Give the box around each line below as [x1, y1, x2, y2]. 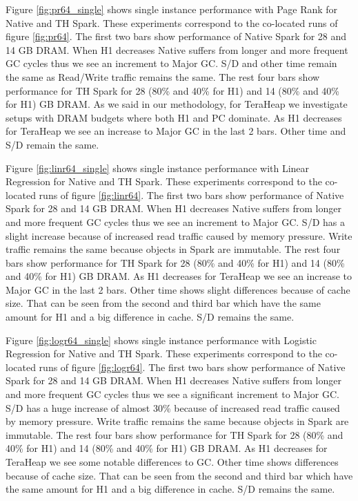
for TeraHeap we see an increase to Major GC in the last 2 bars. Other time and [6, 124, 346, 138]
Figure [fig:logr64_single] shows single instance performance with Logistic [6, 332, 317, 347]
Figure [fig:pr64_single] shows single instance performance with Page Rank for [6, 2, 338, 16]
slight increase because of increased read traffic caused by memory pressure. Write [6, 228, 352, 243]
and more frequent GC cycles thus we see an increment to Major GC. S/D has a [6, 214, 345, 229]
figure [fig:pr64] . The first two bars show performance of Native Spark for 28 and [6, 29, 347, 44]
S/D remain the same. [6, 137, 99, 151]
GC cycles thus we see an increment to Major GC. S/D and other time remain [6, 56, 337, 70]
